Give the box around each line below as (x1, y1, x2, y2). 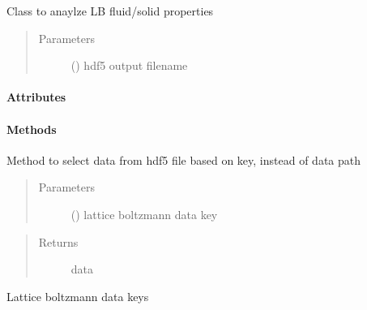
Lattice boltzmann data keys (6, 287, 149, 304)
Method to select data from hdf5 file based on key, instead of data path (6, 151, 361, 168)
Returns (38, 233, 79, 250)
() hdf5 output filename (70, 57, 188, 74)
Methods (6, 120, 57, 137)
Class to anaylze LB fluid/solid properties (6, 2, 214, 19)
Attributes (6, 88, 66, 105)
